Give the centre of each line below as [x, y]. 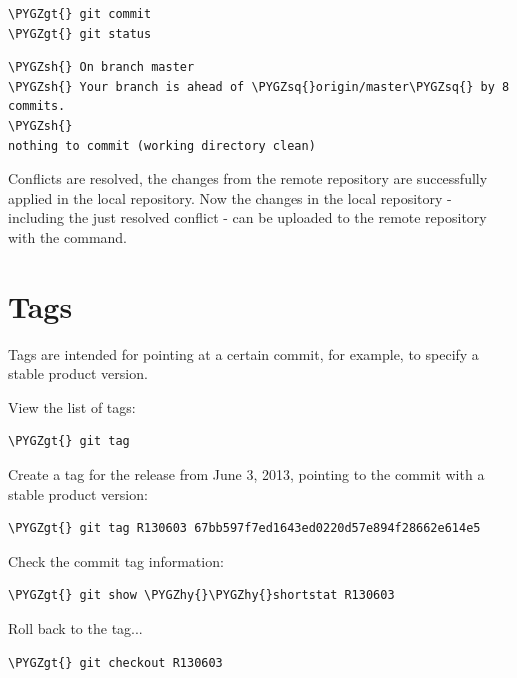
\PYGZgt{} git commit [80, 14]
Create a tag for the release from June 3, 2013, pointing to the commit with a [246, 474]
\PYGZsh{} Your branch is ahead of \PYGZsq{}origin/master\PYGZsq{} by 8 [259, 86]
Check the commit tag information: [116, 560]
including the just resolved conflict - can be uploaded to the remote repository [247, 217]
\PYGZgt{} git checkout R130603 [115, 662]
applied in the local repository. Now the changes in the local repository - [230, 197]
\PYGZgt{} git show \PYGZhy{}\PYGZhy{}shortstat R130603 [201, 595]
